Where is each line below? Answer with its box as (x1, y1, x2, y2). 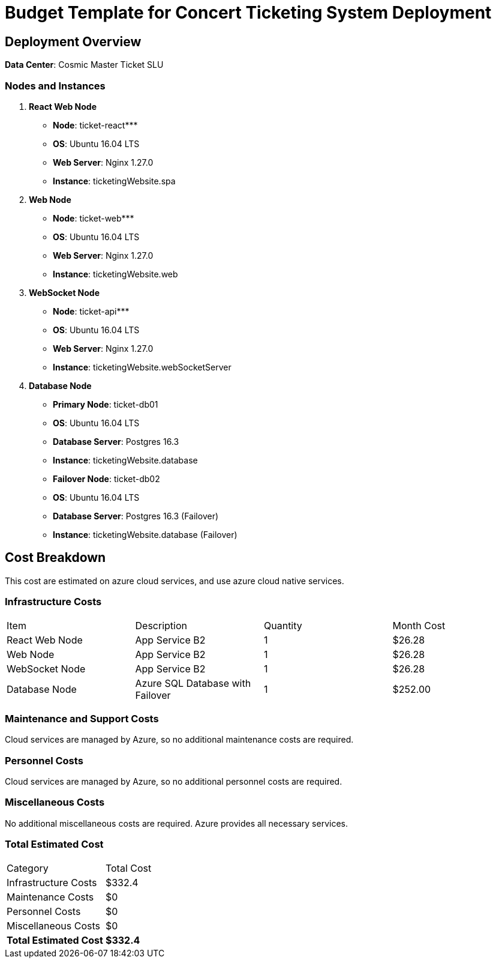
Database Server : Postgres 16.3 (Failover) (53, 510, 219, 521)
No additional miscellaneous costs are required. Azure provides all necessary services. (5, 818, 348, 829)
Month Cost (392, 619, 446, 632)
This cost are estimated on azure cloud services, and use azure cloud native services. (5, 575, 344, 586)
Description (135, 619, 187, 632)
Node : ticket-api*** (53, 306, 130, 316)
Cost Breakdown (5, 550, 106, 566)
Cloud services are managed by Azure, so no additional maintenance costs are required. (5, 734, 354, 745)
